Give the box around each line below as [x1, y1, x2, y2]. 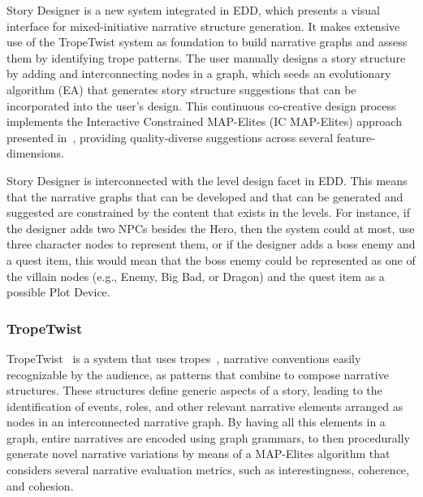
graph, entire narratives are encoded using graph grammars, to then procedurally [6, 429, 410, 446]
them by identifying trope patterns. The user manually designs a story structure [6, 49, 406, 66]
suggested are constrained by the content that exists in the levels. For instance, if [6, 204, 411, 221]
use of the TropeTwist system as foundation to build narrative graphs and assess [6, 33, 408, 50]
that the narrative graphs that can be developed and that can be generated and [6, 188, 404, 205]
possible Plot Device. [6, 283, 110, 300]
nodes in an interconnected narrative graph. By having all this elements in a [6, 413, 386, 430]
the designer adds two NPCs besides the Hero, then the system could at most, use [6, 219, 415, 236]
